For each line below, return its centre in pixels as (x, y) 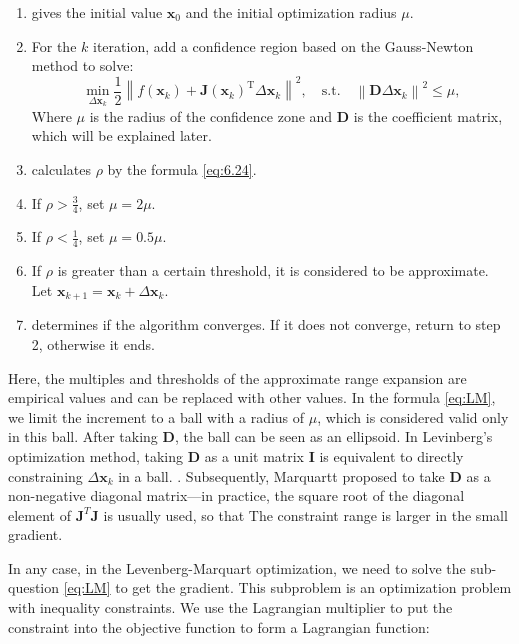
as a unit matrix (254, 455)
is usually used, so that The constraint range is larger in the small (305, 514)
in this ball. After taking (83, 436)
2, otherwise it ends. (93, 343)
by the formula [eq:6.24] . (182, 169)
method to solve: (82, 65)
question (34, 587)
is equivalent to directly (391, 455)
